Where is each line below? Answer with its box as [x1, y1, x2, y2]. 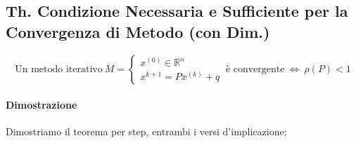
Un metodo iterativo [15, 64, 103, 74]
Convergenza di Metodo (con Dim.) [6, 20, 270, 42]
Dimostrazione [6, 97, 77, 112]
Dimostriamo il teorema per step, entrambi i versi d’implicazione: [6, 124, 287, 139]
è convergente [225, 64, 285, 74]
